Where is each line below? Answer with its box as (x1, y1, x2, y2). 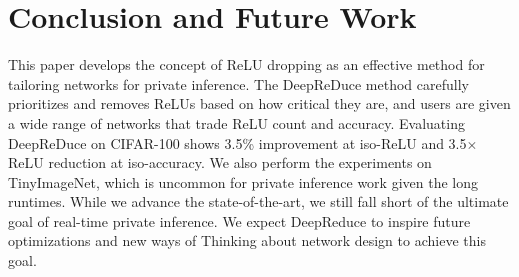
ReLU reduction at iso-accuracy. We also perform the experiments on (8, 152, 432, 173)
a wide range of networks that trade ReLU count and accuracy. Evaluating (8, 112, 465, 133)
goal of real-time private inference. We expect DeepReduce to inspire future (8, 210, 471, 231)
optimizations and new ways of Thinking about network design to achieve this (8, 230, 486, 251)
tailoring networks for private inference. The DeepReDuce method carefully (8, 73, 469, 94)
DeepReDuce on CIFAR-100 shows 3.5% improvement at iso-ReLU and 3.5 (8, 132, 467, 153)
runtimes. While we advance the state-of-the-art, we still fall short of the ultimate (8, 191, 509, 212)
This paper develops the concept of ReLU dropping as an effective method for (8, 54, 485, 75)
